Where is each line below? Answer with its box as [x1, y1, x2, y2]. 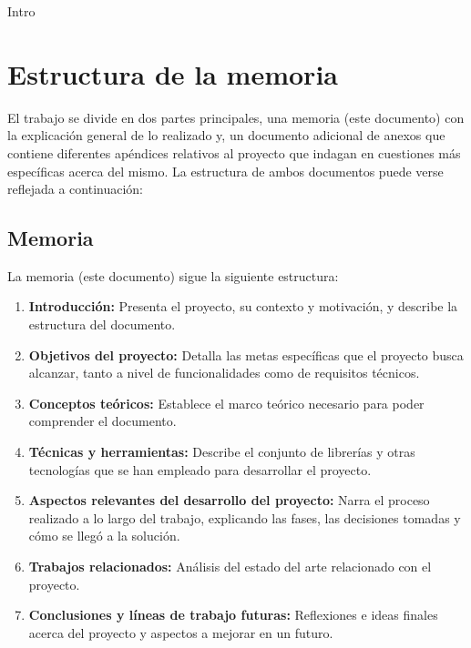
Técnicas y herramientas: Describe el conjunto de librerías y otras [28, 442, 415, 461]
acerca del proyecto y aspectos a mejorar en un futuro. [28, 623, 333, 642]
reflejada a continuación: [7, 179, 144, 198]
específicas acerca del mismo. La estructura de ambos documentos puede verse [7, 161, 444, 180]
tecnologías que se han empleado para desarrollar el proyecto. [28, 460, 372, 479]
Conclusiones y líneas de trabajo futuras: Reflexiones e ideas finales [28, 605, 438, 624]
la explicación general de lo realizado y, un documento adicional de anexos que [7, 126, 445, 145]
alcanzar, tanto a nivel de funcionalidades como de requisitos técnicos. [28, 363, 420, 382]
